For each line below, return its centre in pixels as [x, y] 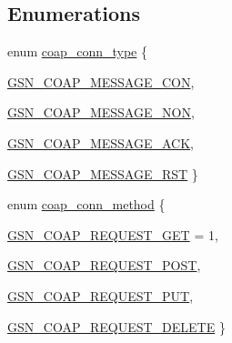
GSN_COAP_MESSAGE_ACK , [101, 142]
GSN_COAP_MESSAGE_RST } [103, 173]
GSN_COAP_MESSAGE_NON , [101, 112]
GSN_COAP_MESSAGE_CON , [101, 81]
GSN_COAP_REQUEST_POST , [104, 265]
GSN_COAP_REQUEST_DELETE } [116, 326]
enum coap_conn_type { [78, 51]
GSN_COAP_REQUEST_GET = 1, [113, 234]
